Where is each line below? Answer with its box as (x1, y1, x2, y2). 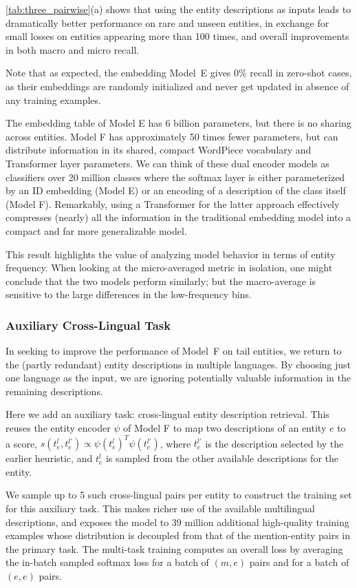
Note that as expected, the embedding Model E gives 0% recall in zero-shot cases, (6, 65, 352, 80)
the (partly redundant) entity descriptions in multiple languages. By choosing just (6, 357, 351, 371)
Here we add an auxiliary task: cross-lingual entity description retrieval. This (6, 407, 329, 421)
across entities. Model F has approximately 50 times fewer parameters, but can (6, 129, 338, 143)
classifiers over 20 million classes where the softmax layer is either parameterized (6, 169, 345, 184)
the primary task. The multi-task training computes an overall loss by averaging (6, 541, 343, 556)
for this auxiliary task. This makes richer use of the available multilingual (6, 501, 315, 515)
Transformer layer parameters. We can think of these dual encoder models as (6, 156, 329, 170)
